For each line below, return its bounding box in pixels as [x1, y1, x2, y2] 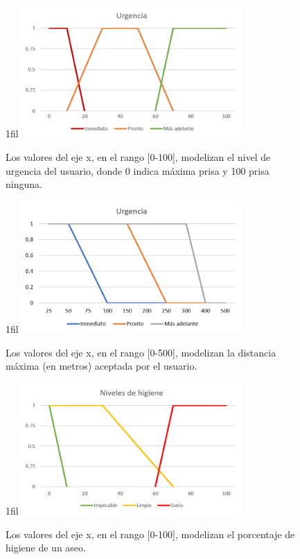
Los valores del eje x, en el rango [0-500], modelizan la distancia [6, 345, 276, 359]
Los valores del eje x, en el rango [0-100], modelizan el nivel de [6, 149, 271, 164]
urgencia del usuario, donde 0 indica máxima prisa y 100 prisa [6, 163, 270, 178]
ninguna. [6, 177, 42, 191]
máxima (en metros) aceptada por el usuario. [6, 359, 197, 373]
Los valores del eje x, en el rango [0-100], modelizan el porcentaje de [6, 526, 295, 541]
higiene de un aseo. [6, 540, 86, 555]
